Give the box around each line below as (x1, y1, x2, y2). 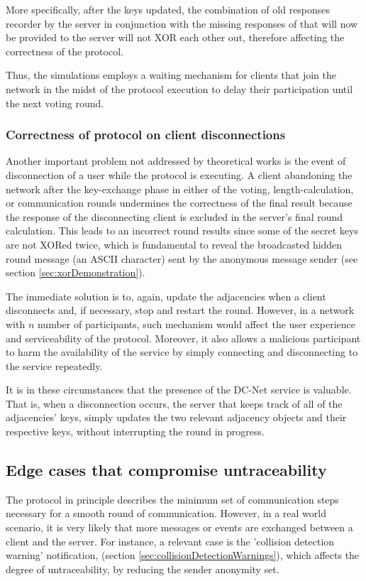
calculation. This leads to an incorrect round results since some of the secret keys (6, 223, 358, 238)
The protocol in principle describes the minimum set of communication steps (6, 492, 339, 506)
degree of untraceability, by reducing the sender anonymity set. (6, 561, 279, 576)
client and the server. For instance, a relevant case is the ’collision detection (6, 533, 335, 548)
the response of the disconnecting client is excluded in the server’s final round (6, 209, 343, 224)
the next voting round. (6, 95, 104, 110)
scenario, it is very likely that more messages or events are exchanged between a (6, 520, 353, 535)
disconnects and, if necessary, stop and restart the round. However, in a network (6, 303, 355, 317)
